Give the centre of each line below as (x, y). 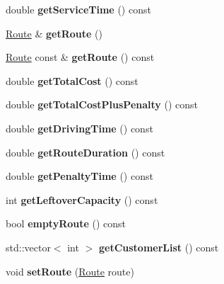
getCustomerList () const (159, 247)
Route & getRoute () (54, 33)
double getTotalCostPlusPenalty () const (102, 104)
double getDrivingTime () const (79, 128)
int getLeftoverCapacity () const (82, 199)
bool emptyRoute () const (66, 223)
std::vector (28, 247)
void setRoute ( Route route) (70, 271)
